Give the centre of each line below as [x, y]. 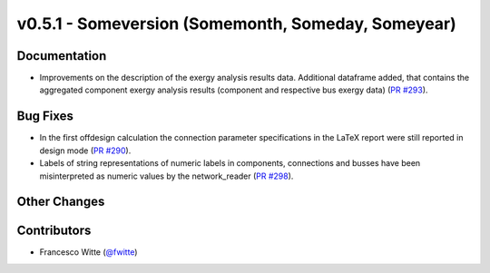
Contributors [54, 231]
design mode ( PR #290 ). [85, 151]
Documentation [62, 56]
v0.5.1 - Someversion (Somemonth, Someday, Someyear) [237, 24]
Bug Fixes [45, 117]
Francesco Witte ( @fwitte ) [88, 252]
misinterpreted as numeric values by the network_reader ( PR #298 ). [167, 176]
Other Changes [61, 202]
